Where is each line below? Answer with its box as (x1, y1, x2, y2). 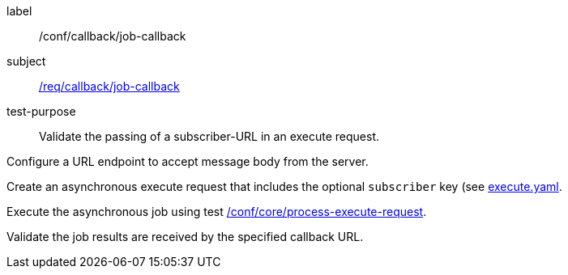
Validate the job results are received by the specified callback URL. (6, 230, 364, 243)
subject (6, 54, 46, 68)
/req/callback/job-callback (39, 79, 180, 93)
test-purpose (6, 104, 76, 118)
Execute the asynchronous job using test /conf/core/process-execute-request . (6, 205, 427, 218)
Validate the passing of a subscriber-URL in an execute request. (39, 129, 380, 143)
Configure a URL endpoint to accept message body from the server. (6, 154, 369, 168)
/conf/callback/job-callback (39, 29, 186, 43)
